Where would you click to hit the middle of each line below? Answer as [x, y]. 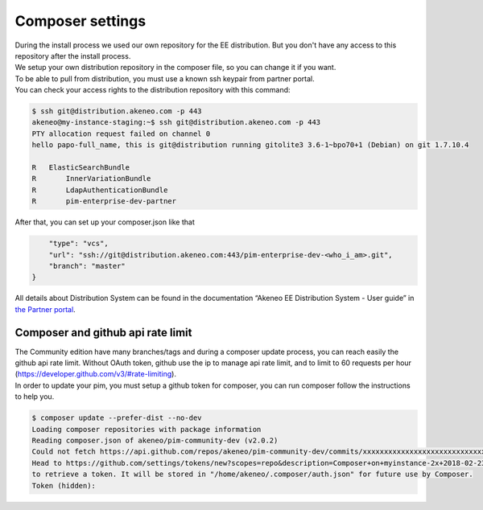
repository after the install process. [73, 56]
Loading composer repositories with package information [147, 429]
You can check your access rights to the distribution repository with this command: [153, 90]
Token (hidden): [64, 485]
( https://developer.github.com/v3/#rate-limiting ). [96, 374]
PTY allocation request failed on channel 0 [121, 134]
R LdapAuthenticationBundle [100, 190]
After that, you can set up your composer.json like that [105, 222]
